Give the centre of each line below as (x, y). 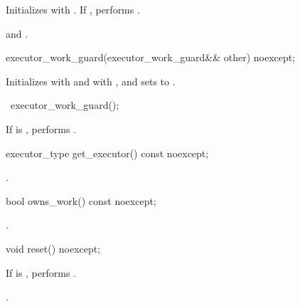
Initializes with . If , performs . (73, 9)
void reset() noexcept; (53, 248)
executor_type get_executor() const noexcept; (107, 153)
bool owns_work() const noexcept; (81, 200)
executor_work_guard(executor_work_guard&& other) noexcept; (151, 57)
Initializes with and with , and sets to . (91, 81)
